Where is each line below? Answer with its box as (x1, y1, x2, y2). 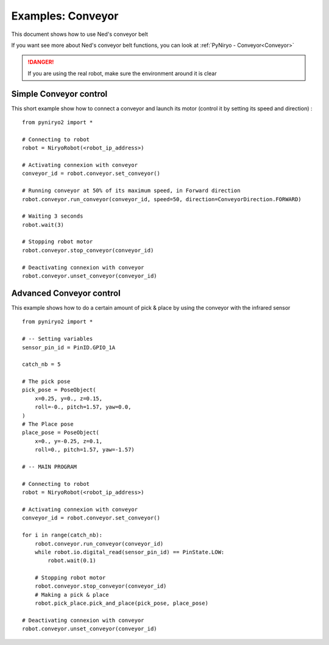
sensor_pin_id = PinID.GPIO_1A (22, 344, 116, 351)
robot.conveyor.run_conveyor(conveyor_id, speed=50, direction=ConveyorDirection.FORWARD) (22, 196, 302, 202)
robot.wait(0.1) (48, 557, 96, 564)
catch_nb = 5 (22, 361, 61, 368)
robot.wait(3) (22, 221, 64, 228)
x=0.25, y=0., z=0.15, (34, 395, 103, 402)
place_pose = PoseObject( (22, 429, 100, 436)
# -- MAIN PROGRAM (22, 463, 77, 470)
